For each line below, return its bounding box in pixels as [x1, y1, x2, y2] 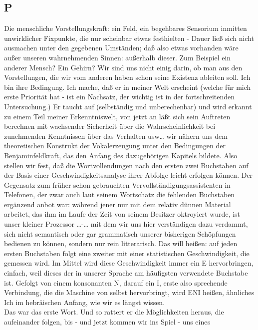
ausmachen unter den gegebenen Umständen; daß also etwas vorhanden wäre [4, 42, 239, 53]
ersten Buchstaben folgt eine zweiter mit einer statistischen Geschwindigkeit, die [4, 248, 250, 258]
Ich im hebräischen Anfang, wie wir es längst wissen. [4, 297, 165, 307]
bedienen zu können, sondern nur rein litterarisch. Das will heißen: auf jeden [4, 238, 238, 249]
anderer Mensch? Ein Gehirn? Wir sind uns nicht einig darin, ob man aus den [4, 62, 243, 72]
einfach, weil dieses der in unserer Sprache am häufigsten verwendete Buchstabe [4, 268, 248, 278]
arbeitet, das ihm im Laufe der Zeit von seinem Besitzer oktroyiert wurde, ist [4, 209, 241, 219]
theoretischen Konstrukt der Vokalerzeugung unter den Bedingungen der [4, 140, 226, 151]
